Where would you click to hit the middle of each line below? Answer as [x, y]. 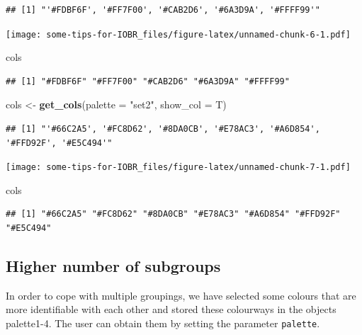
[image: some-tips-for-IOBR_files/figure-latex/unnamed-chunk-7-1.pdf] [178, 167]
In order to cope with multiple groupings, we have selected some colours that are [181, 295]
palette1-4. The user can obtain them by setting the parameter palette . [163, 323]
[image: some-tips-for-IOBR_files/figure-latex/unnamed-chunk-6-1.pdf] [178, 34]
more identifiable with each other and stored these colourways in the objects [171, 309]
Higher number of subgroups [113, 266]
